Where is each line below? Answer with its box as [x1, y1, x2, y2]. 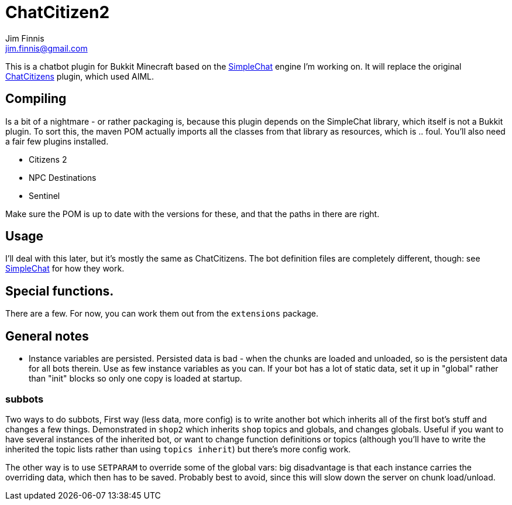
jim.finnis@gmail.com [5, 43, 88, 53]
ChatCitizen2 [5, 2, 110, 22]
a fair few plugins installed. [5, 136, 109, 146]
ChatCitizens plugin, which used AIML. [5, 71, 154, 81]
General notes [5, 328, 89, 343]
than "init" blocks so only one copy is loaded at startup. [29, 373, 242, 384]
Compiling [5, 91, 67, 107]
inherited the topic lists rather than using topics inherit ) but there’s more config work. [5, 444, 351, 454]
